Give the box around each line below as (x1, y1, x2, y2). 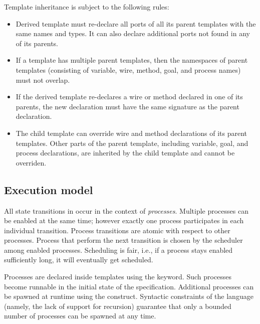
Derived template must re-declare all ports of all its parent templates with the (16, 18, 256, 29)
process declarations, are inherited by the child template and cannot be (16, 147, 235, 158)
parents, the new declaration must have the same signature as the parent (16, 101, 239, 111)
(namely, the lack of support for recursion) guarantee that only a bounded (4, 300, 231, 311)
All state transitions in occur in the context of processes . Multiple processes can (4, 205, 248, 216)
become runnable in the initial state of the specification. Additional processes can (4, 281, 254, 291)
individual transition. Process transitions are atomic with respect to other (4, 225, 230, 235)
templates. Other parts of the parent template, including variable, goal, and (16, 137, 248, 148)
